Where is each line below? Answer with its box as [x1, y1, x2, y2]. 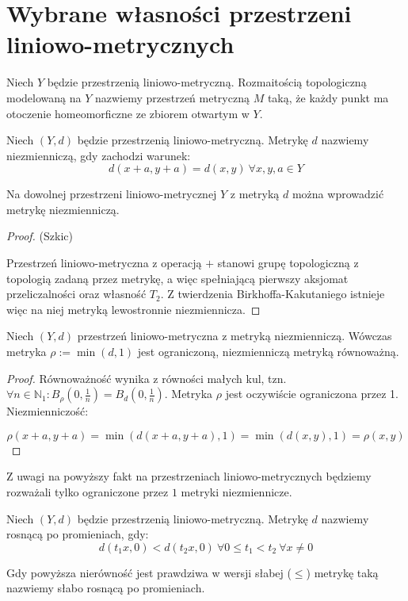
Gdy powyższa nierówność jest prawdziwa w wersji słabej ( [6, 564, 292, 580]
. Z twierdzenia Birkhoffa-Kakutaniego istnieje [160, 285, 385, 302]
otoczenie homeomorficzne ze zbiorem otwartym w [6, 105, 250, 121]
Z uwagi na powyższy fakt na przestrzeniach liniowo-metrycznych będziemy [6, 468, 372, 484]
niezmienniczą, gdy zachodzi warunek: [6, 147, 191, 163]
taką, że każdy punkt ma [267, 89, 389, 105]
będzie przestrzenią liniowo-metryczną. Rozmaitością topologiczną [47, 74, 367, 90]
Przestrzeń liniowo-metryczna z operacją [6, 255, 202, 271]
